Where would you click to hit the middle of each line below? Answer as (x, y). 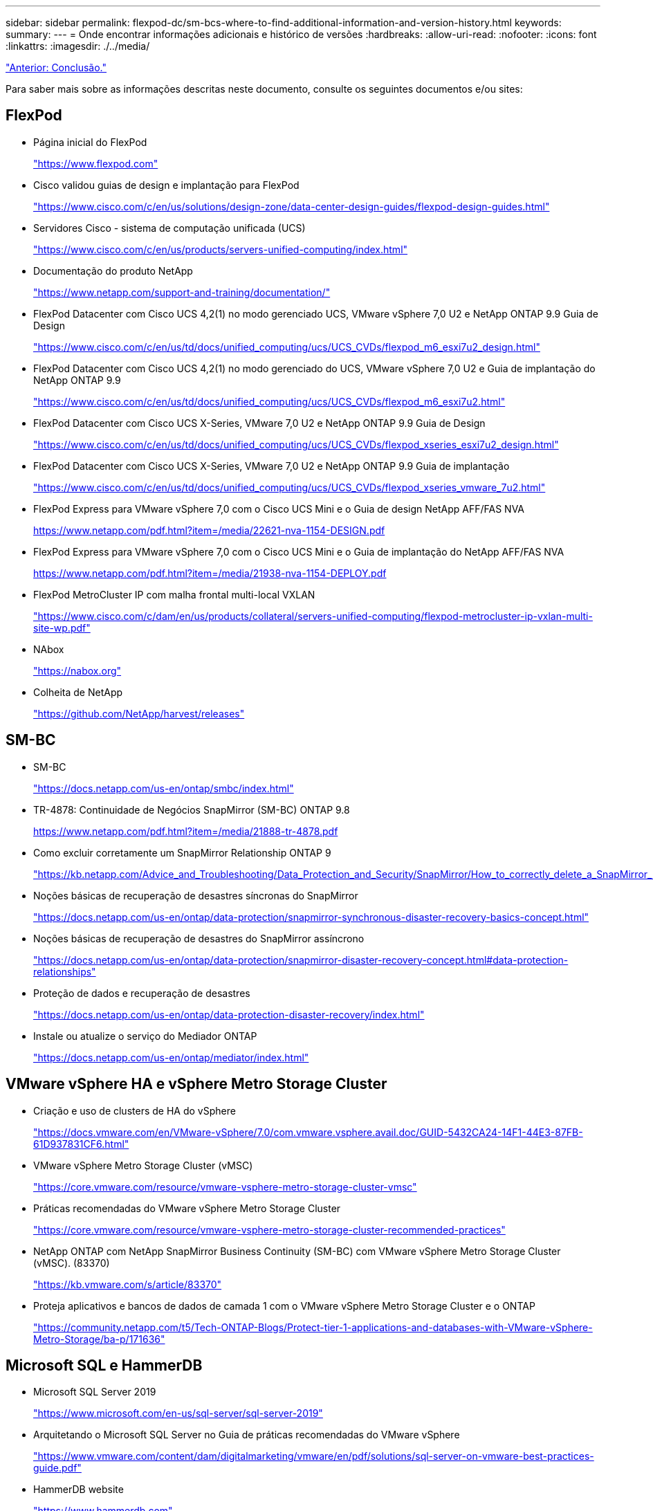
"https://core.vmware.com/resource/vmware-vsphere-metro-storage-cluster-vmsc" (225, 1187)
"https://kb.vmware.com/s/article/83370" (128, 1284)
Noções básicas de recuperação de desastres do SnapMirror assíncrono (199, 938)
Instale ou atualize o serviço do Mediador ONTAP (145, 1036)
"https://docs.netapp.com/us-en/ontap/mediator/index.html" (171, 1057)
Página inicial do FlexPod (90, 142)
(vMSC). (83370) (72, 1263)
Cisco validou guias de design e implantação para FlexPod (166, 185)
